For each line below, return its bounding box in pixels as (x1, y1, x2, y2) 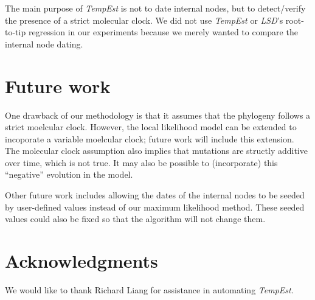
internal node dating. (5, 37, 83, 50)
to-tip (5, 26, 26, 38)
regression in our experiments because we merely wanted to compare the (28, 26, 298, 38)
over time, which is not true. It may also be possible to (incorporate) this (5, 156, 278, 169)
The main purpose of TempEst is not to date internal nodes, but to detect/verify (5, 2, 306, 14)
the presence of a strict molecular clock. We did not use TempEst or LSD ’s (5, 13, 283, 26)
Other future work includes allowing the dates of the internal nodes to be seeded (5, 189, 305, 201)
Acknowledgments (5, 248, 158, 273)
